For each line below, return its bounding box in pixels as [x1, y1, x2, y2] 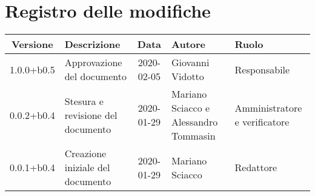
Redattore [234, 160, 277, 175]
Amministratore [234, 101, 302, 115]
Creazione [64, 146, 107, 161]
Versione [12, 37, 53, 52]
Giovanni [171, 55, 210, 70]
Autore [171, 37, 206, 52]
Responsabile [234, 62, 290, 76]
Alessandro [171, 115, 218, 129]
